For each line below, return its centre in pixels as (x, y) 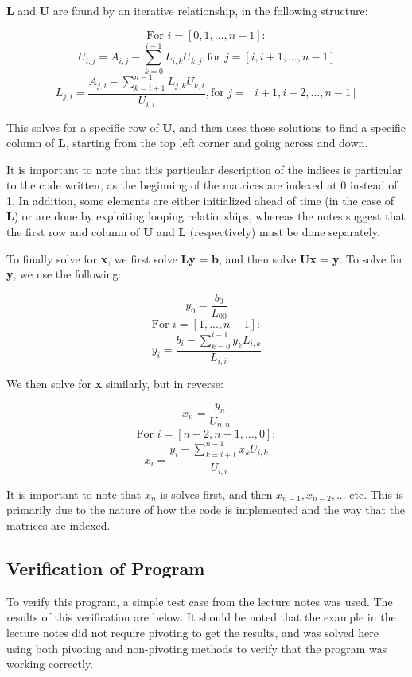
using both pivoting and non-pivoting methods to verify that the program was (197, 648)
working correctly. (50, 664)
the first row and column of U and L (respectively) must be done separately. (193, 232)
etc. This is (377, 494)
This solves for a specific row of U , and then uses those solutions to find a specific (206, 127)
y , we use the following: (64, 274)
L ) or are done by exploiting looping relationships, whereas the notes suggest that (206, 216)
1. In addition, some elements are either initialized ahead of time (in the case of (200, 200)
